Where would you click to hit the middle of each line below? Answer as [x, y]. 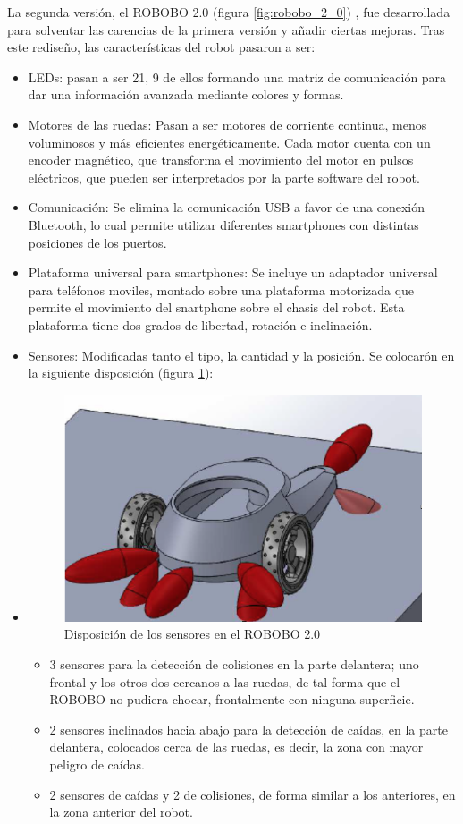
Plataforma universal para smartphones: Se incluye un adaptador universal [233, 272]
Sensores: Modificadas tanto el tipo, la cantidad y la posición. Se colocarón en [241, 355]
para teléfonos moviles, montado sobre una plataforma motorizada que [221, 289]
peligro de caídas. [97, 764]
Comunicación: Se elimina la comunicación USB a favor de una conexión [226, 207]
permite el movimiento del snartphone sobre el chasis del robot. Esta [216, 307]
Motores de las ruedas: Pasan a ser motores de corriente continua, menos [227, 124]
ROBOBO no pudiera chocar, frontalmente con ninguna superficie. [232, 699]
